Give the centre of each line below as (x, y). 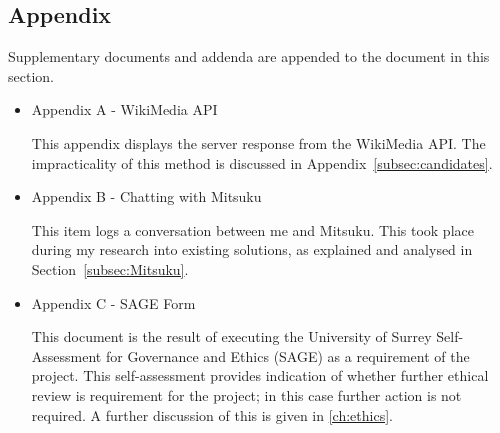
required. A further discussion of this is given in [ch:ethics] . (212, 414)
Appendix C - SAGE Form (113, 302)
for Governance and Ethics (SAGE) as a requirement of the (287, 355)
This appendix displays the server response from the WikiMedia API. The (258, 142)
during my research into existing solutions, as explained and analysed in (252, 249)
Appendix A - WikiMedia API (124, 109)
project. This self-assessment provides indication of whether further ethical (260, 375)
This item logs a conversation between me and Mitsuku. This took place (252, 229)
